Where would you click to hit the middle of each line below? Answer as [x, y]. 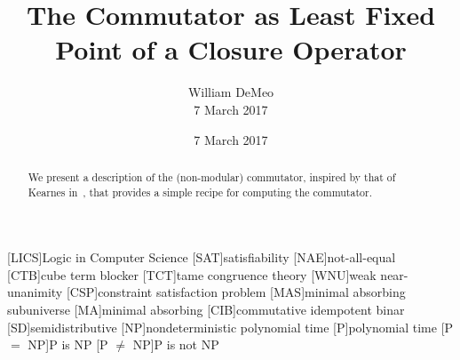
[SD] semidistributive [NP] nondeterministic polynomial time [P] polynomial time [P [230, 327]
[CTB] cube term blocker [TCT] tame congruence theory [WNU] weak [192, 274]
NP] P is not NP [176, 344]
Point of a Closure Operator [231, 49]
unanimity [35, 292]
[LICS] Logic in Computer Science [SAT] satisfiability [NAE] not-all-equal [202, 257]
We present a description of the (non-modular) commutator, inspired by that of [212, 176]
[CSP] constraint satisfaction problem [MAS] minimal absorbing [236, 292]
